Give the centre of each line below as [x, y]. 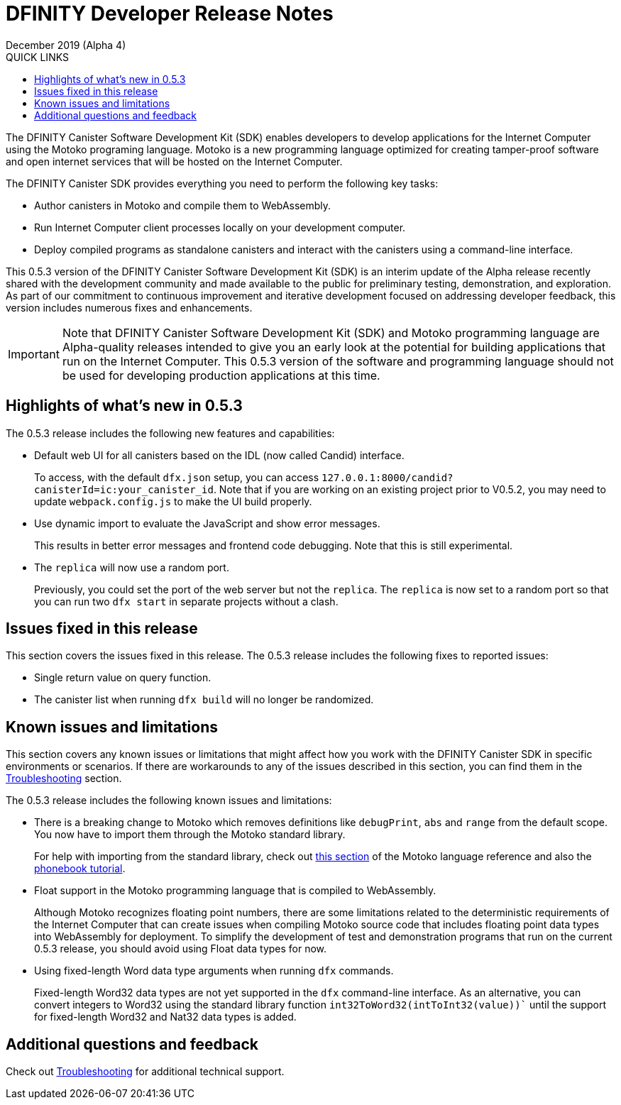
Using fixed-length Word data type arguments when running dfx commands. [214, 971]
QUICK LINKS [37, 57]
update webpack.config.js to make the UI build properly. [173, 501]
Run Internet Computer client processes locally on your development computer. [220, 227]
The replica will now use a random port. [132, 567]
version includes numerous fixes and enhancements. [129, 307]
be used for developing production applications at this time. [221, 375]
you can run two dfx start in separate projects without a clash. [186, 601]
